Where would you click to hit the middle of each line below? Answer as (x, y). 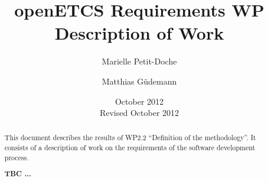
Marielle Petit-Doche (139, 61)
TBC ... (18, 174)
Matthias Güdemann (139, 81)
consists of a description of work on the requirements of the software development (130, 148)
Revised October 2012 (139, 113)
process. (17, 157)
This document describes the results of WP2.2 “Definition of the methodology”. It (130, 138)
